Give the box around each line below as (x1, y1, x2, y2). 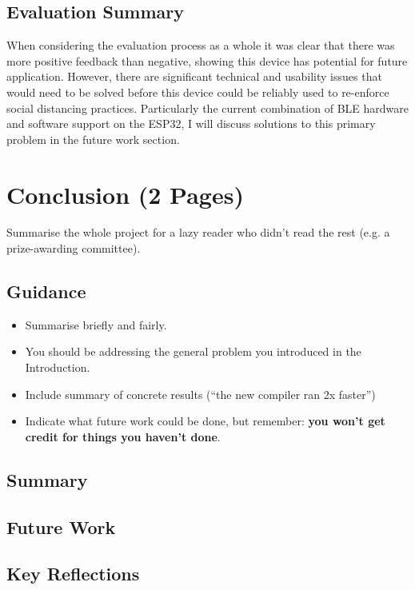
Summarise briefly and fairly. (25, 316, 167, 333)
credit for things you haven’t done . (25, 428, 221, 444)
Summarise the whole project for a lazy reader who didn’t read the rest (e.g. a (6, 224, 390, 241)
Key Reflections (6, 561, 140, 586)
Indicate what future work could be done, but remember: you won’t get (25, 413, 385, 429)
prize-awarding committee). (6, 240, 141, 257)
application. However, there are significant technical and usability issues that (6, 68, 382, 85)
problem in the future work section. (6, 130, 180, 147)
